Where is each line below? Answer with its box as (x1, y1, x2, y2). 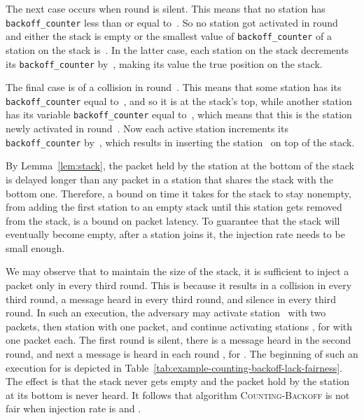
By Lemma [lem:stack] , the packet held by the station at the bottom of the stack (6, 158, 354, 173)
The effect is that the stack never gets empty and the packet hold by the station (6, 374, 350, 388)
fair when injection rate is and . (6, 401, 141, 416)
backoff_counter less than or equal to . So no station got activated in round (6, 15, 338, 29)
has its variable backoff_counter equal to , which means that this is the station (6, 107, 352, 122)
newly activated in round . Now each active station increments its (6, 121, 288, 136)
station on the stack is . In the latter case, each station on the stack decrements (6, 42, 349, 57)
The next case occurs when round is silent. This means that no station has (6, 1, 325, 15)
